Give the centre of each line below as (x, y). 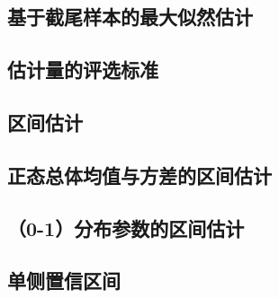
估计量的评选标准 (83, 70)
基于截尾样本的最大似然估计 (130, 17)
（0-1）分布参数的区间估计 (126, 228)
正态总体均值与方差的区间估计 (139, 175)
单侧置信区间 (64, 280)
